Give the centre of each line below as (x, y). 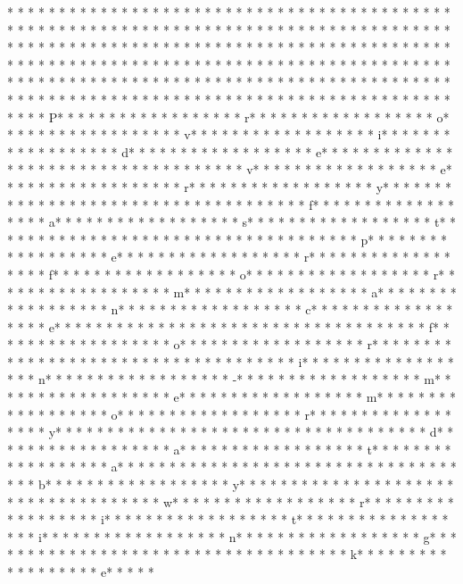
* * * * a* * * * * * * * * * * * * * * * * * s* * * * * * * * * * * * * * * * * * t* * (232, 222)
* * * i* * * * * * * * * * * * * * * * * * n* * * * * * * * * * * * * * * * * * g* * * (232, 536)
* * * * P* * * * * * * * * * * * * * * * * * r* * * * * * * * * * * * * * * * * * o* (228, 117)
